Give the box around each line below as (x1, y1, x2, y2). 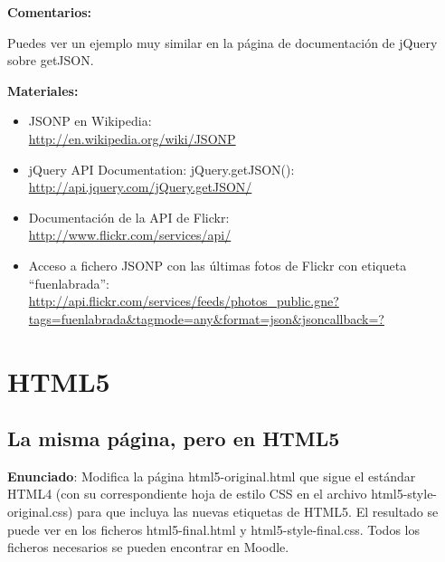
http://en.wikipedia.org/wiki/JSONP (28, 129, 236, 148)
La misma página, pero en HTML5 (7, 424, 340, 452)
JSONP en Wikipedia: (28, 111, 152, 130)
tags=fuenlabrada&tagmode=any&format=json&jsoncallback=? (28, 309, 384, 328)
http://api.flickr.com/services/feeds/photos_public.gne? (28, 291, 339, 310)
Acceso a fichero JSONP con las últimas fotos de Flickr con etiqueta (28, 255, 407, 274)
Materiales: (7, 81, 79, 100)
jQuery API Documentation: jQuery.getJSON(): (28, 159, 295, 178)
